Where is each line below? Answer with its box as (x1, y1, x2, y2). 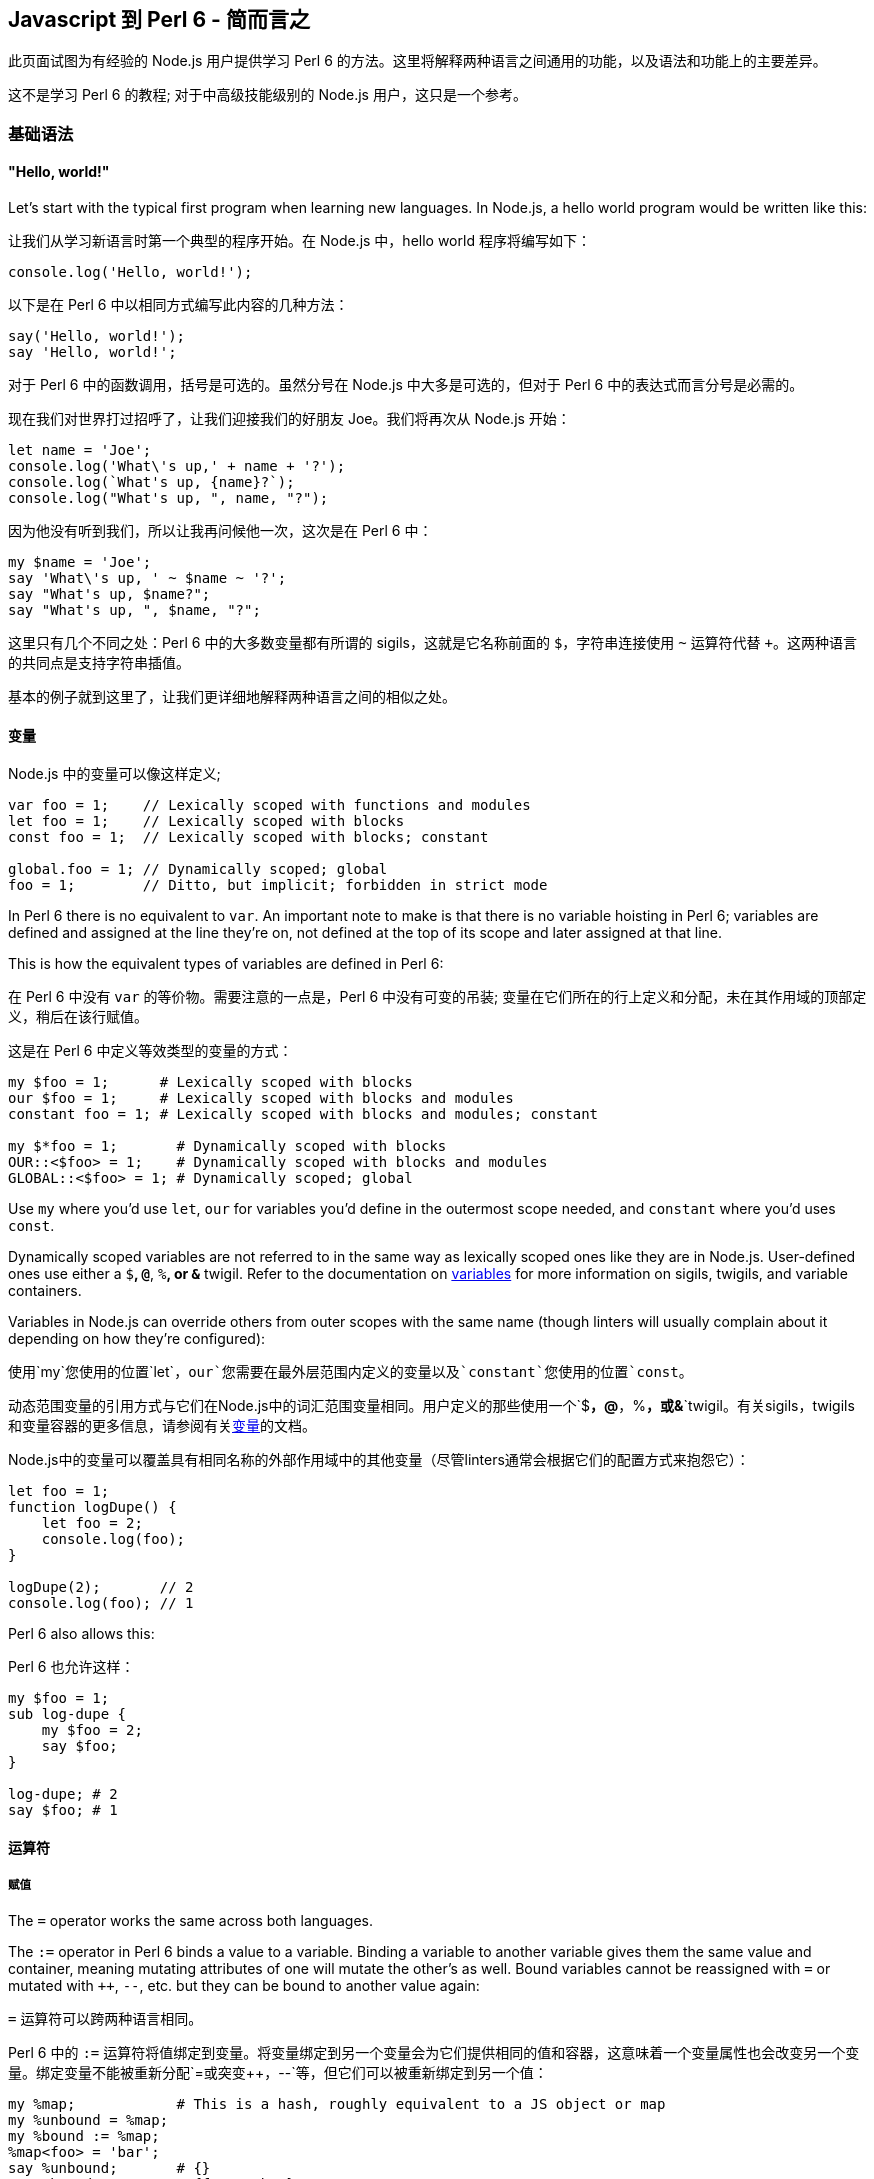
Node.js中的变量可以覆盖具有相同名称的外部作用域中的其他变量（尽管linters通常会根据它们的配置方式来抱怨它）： (8, 1451, 750, 1469)
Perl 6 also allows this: (8, 1625, 155, 1643)
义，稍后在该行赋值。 (8, 1008, 148, 1026)
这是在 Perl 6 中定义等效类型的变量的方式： (8, 1042, 293, 1060)
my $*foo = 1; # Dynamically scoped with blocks (8, 1138, 447, 1155)
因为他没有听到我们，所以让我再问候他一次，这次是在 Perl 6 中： (8, 522, 433, 540)
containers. (8, 1282, 82, 1300)
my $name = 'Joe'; (8, 554, 152, 571)
